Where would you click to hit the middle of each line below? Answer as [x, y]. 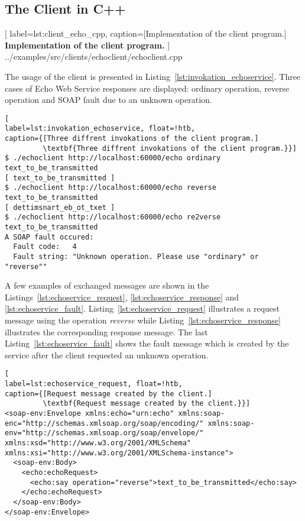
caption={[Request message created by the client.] [108, 394]
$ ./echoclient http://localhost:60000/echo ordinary [113, 158]
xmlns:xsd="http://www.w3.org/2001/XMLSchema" [98, 443]
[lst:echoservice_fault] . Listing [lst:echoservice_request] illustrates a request [142, 308]
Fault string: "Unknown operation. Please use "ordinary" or [136, 256]
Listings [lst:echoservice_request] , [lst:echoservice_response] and [122, 297]
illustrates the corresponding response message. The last [106, 331]
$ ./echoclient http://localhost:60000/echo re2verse [113, 217]
